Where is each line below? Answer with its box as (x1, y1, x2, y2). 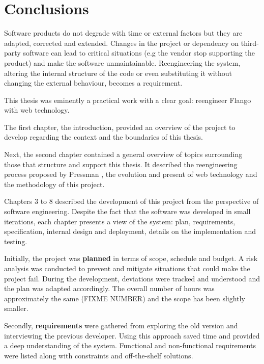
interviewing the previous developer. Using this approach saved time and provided (4, 330, 260, 341)
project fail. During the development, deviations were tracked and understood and (4, 273, 260, 283)
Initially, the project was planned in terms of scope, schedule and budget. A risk (4, 253, 258, 264)
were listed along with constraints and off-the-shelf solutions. (4, 350, 193, 360)
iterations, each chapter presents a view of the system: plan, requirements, (4, 216, 236, 226)
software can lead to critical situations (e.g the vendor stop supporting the (23, 47, 255, 58)
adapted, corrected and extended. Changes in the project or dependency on (4, 37, 239, 48)
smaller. (4, 303, 28, 314)
